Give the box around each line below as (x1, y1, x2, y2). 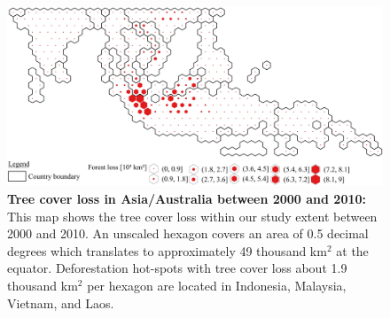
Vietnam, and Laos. (7, 293, 114, 312)
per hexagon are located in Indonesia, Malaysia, (87, 276, 347, 295)
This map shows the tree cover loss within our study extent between (7, 206, 378, 225)
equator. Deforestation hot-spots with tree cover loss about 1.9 (7, 259, 347, 277)
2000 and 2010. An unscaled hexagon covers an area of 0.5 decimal (7, 224, 369, 243)
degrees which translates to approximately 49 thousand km (7, 241, 327, 260)
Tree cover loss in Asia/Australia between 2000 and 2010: (7, 190, 367, 208)
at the (336, 241, 369, 260)
